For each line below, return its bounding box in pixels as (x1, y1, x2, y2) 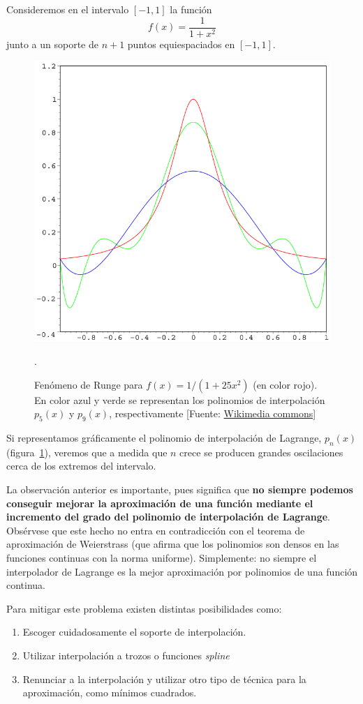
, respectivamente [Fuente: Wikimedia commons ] (109, 406, 316, 421)
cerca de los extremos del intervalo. (6, 458, 156, 473)
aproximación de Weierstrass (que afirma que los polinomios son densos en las (6, 537, 339, 551)
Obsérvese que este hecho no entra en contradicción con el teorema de (6, 523, 305, 537)
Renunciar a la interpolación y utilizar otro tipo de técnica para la (22, 671, 306, 686)
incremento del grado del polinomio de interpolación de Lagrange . (6, 509, 331, 524)
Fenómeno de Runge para (34, 377, 143, 391)
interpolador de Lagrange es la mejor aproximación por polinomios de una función (6, 564, 358, 578)
